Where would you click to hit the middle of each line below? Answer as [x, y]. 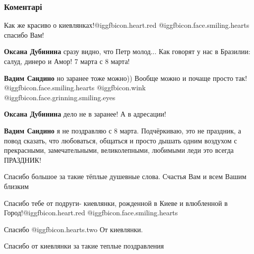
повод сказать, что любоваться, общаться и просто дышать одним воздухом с [121, 140]
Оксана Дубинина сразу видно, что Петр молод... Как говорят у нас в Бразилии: [127, 51]
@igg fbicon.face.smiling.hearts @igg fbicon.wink [75, 88]
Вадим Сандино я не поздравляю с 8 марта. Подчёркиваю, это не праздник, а [123, 130]
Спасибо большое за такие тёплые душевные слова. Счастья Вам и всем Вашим [125, 176]
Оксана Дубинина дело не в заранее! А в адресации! [85, 114]
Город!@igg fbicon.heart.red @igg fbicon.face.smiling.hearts [91, 213]
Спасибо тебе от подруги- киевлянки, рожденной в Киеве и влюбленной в [116, 203]
